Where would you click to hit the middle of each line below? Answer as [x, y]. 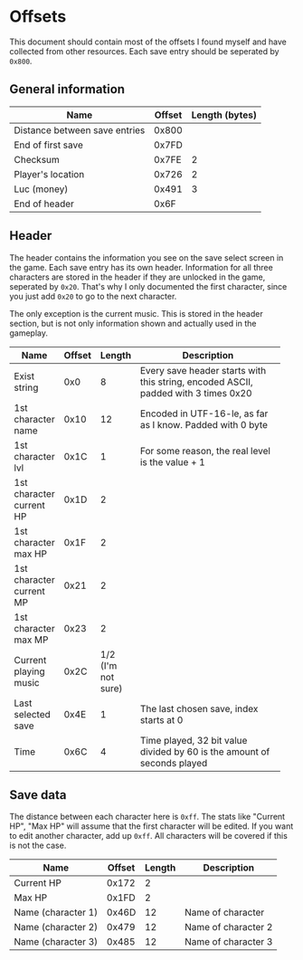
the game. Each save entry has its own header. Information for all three [141, 267]
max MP [31, 640]
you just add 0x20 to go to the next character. [93, 296]
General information [67, 89]
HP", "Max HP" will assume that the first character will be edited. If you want [151, 826]
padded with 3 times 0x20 [196, 393]
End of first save [48, 145]
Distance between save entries [80, 130]
